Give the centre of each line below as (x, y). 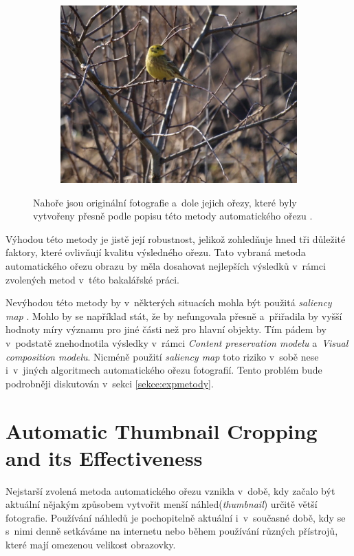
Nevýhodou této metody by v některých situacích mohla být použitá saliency (169, 302)
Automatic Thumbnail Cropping (162, 430)
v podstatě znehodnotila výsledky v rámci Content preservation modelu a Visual (177, 342)
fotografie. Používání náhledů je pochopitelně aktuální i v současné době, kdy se (176, 517)
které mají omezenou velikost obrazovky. (91, 544)
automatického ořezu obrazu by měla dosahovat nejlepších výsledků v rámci (166, 265)
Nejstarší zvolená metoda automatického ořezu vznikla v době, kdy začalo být (170, 490)
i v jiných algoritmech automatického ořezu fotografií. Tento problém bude (164, 370)
